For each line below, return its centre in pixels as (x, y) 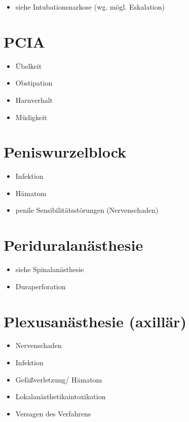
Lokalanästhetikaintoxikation (61, 396)
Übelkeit (29, 66)
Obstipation (34, 83)
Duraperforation (41, 286)
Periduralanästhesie (73, 245)
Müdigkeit (31, 117)
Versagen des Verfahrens (53, 413)
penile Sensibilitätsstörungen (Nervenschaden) (87, 210)
